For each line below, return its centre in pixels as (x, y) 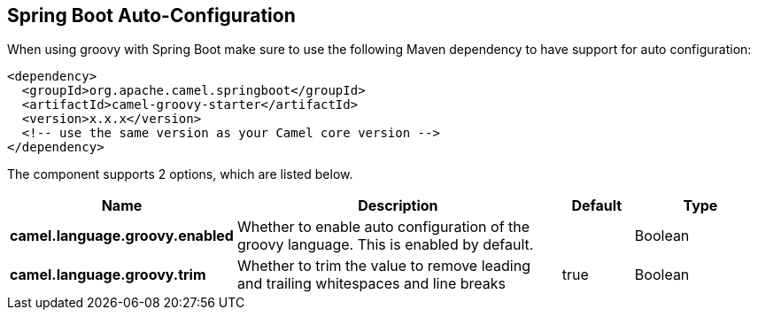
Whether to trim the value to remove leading (383, 266)
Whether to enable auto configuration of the (383, 227)
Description (398, 206)
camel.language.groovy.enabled (122, 236)
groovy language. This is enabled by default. (385, 245)
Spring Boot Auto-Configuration (151, 15)
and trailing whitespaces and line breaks (371, 284)
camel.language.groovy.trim (108, 275)
